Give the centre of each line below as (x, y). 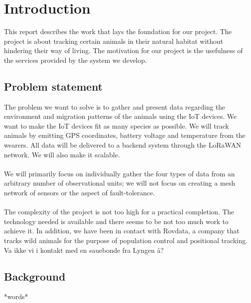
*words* (16, 296)
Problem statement (53, 86)
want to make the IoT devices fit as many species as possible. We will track (116, 125)
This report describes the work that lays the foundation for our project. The (118, 31)
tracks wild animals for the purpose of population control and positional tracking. (126, 240)
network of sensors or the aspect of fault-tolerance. (79, 193)
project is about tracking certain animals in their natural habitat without (114, 41)
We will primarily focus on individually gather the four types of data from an (119, 173)
